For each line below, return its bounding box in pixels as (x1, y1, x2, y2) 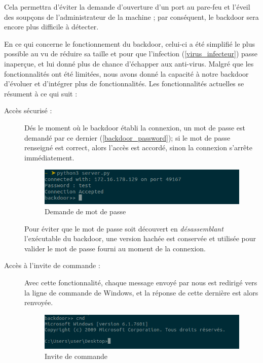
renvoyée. (24, 297, 53, 308)
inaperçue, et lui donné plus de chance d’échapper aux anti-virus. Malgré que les (4, 58, 254, 69)
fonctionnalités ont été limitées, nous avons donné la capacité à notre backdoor (4, 68, 249, 79)
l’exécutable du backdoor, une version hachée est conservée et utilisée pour (24, 233, 256, 244)
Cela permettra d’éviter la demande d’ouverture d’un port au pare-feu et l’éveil (4, 2, 250, 12)
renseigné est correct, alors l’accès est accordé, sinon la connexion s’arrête (24, 142, 252, 153)
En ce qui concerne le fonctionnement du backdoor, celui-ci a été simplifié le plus (4, 38, 255, 49)
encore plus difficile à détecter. (4, 21, 99, 32)
